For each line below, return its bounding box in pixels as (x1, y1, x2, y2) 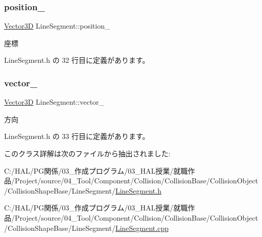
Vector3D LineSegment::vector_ (4, 97, 105, 107)
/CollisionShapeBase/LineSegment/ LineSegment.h (4, 185, 161, 196)
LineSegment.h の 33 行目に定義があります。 (4, 131, 150, 141)
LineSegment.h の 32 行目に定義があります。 (4, 55, 150, 65)
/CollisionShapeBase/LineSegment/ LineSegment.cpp (4, 222, 169, 233)
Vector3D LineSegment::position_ (4, 20, 110, 31)
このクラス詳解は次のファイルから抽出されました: (4, 148, 171, 158)
